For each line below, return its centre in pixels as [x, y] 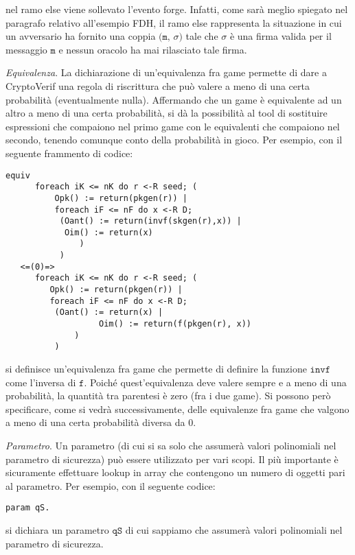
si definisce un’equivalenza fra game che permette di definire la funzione [156, 369]
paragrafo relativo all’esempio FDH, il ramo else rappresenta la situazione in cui [174, 22]
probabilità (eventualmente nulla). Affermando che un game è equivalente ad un [174, 99]
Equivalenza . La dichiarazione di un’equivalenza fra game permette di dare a [166, 72]
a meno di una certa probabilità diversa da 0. [101, 422]
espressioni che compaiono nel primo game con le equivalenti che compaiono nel [173, 126]
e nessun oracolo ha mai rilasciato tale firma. [153, 49]
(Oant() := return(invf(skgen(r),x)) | [150, 221]
